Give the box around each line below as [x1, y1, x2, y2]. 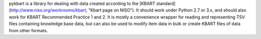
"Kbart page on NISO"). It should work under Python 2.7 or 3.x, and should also [88, 7, 246, 13]
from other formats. [9, 27, 48, 33]
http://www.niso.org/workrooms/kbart [10, 7, 87, 13]
